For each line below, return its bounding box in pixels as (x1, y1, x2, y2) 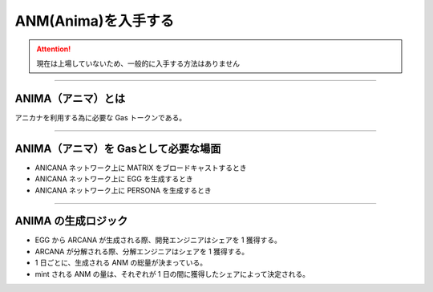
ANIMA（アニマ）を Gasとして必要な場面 (14, 141, 221, 156)
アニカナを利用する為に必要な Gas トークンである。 (14, 112, 187, 122)
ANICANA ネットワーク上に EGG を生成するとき (34, 174, 193, 184)
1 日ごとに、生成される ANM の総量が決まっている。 (34, 258, 208, 268)
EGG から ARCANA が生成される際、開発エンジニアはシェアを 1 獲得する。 (34, 235, 282, 245)
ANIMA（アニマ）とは (14, 91, 126, 105)
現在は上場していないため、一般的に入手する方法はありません (36, 59, 241, 68)
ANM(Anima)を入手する (14, 12, 175, 30)
